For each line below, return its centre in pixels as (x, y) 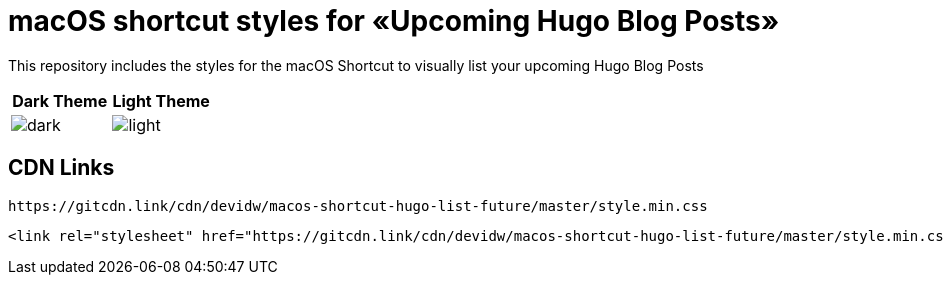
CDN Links (61, 168)
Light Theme (161, 100)
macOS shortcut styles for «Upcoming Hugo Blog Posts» (394, 21)
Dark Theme (60, 100)
